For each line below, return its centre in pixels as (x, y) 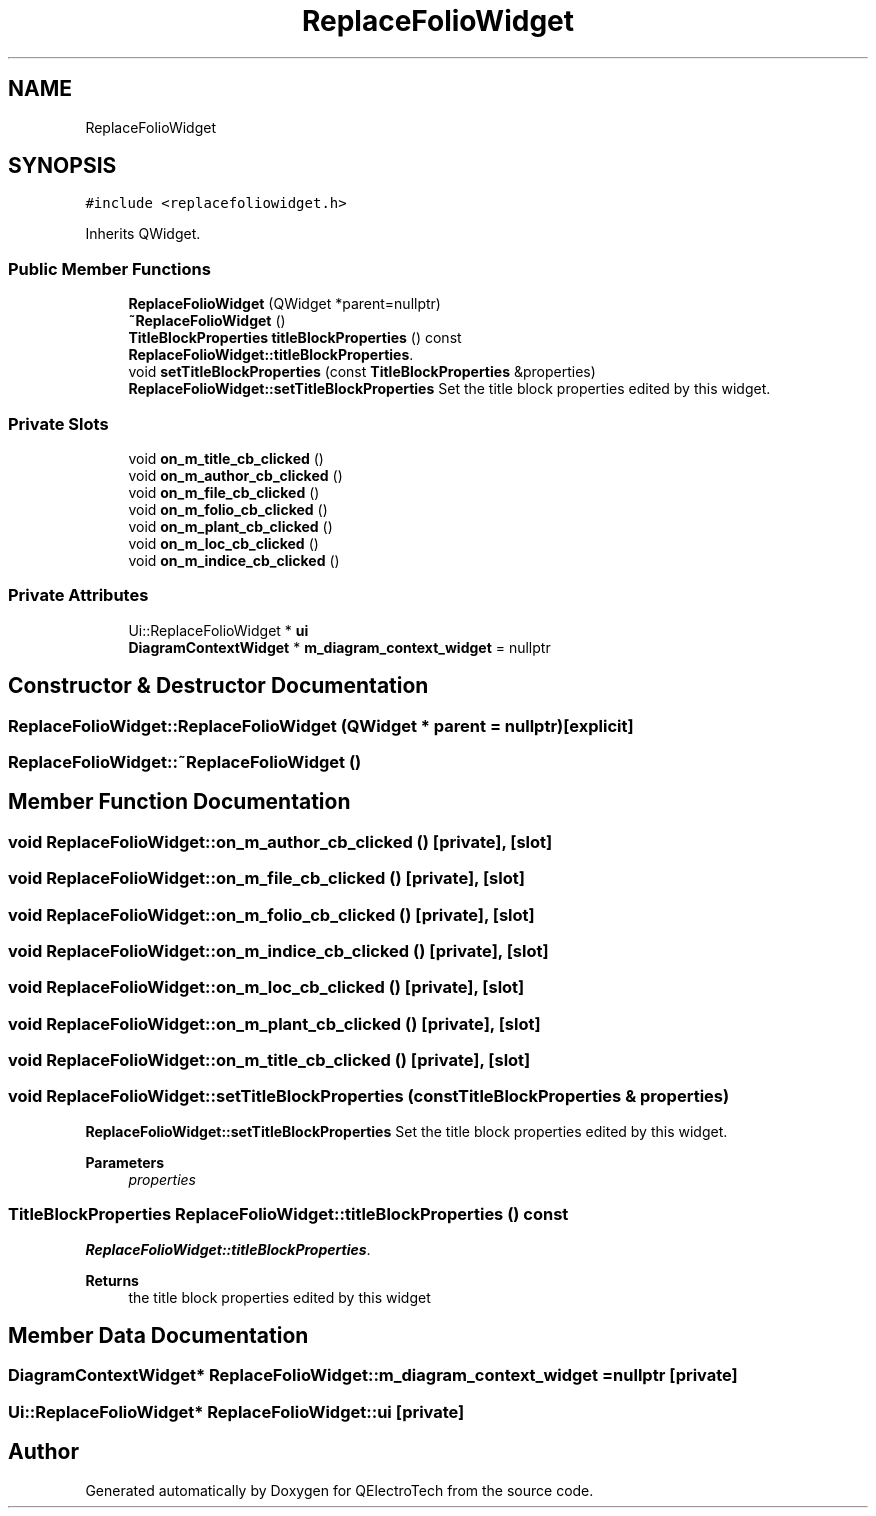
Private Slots (58, 423)
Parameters (125, 1162)
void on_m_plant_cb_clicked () (230, 526)
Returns (112, 1280)
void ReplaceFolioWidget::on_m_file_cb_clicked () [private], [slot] (266, 878)
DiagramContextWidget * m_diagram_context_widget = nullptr (339, 647)
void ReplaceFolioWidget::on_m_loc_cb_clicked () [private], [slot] (266, 987)
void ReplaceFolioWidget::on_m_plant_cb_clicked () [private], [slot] (274, 1023)
